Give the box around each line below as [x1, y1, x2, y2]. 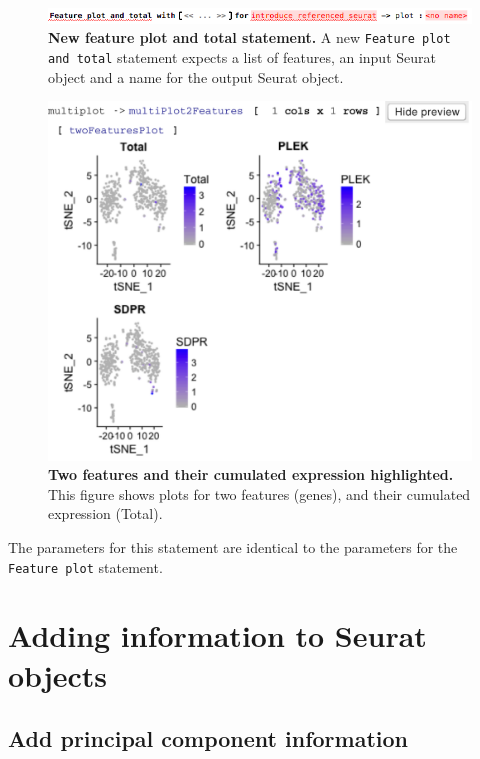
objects [8, 654, 108, 695]
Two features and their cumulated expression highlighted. [48, 464, 454, 485]
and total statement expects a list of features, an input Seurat [48, 46, 436, 67]
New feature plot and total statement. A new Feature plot [48, 27, 451, 48]
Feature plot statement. [8, 556, 163, 577]
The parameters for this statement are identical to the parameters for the [8, 536, 458, 557]
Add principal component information [8, 723, 408, 754]
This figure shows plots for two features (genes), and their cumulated [48, 483, 471, 504]
